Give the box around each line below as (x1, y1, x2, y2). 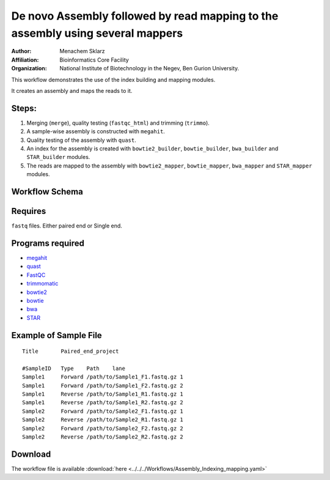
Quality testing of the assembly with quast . (26, 136, 137, 144)
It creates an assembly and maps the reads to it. (11, 87, 133, 94)
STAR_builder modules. (26, 153, 90, 161)
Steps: (11, 103, 37, 113)
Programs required (11, 238, 85, 248)
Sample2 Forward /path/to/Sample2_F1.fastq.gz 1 (22, 407, 183, 415)
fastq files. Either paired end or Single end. (11, 222, 122, 229)
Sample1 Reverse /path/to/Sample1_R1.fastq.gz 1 (22, 391, 183, 397)
